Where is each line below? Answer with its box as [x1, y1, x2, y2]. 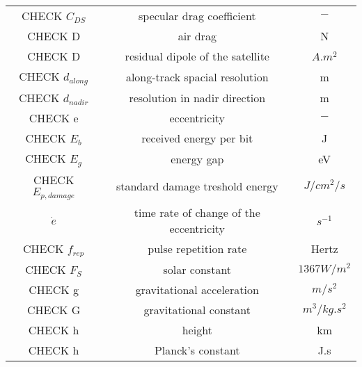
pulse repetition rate [148, 240, 247, 257]
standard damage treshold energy [116, 177, 278, 194]
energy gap [171, 150, 224, 167]
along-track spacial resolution [125, 68, 269, 85]
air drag [178, 28, 217, 44]
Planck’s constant [154, 341, 240, 358]
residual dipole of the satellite [125, 48, 269, 64]
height [182, 321, 212, 338]
